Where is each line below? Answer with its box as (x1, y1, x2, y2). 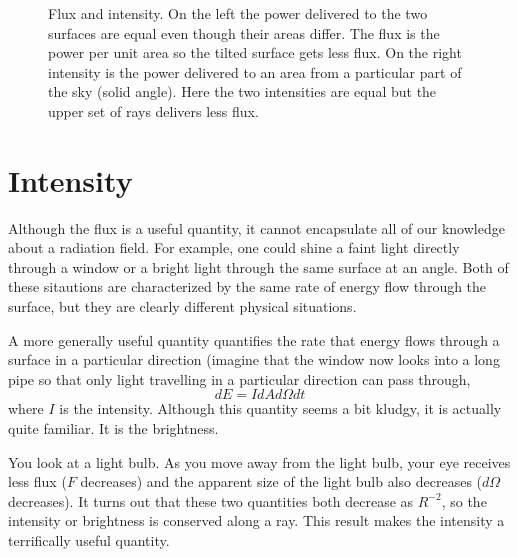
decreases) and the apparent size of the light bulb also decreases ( (80, 471, 483, 492)
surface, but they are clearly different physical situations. (8, 296, 357, 317)
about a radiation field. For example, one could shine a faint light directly (8, 237, 460, 258)
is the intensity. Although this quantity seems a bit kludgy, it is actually (59, 398, 502, 419)
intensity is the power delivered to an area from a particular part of (48, 61, 462, 82)
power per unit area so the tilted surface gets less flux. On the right (48, 42, 462, 63)
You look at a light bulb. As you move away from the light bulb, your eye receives (8, 451, 511, 472)
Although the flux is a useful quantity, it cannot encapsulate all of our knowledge (8, 217, 505, 238)
